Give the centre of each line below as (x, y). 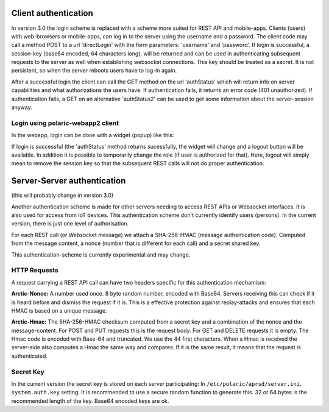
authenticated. (30, 356)
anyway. (22, 107)
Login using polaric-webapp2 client (65, 123)
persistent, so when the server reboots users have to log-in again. (94, 71)
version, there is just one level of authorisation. (70, 224)
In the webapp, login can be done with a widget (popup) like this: (93, 135)
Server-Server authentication (69, 181)
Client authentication (52, 13)
